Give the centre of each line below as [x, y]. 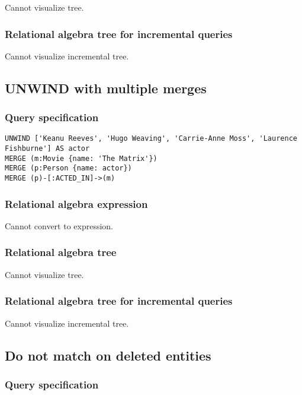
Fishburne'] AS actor [47, 149]
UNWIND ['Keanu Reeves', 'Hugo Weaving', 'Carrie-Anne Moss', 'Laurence [151, 139]
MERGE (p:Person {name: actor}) [68, 168]
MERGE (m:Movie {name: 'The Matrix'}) [81, 158]
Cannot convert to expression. [59, 225]
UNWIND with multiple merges [106, 88]
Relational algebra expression [76, 203]
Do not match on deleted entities [108, 355]
